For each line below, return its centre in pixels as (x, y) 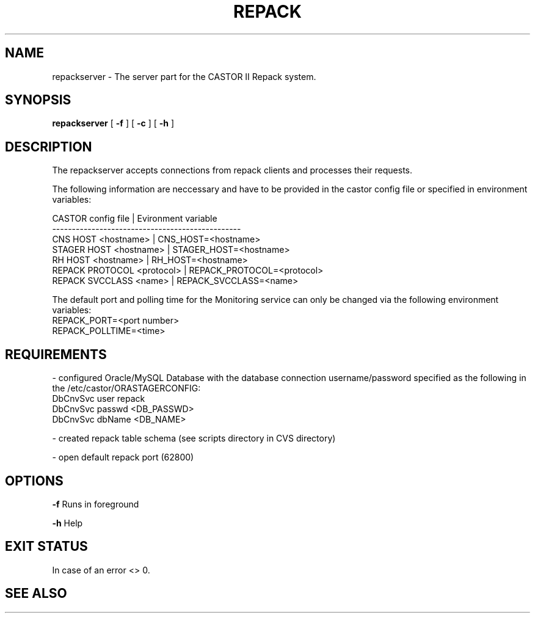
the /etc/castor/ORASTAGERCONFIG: (126, 388)
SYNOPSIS (38, 100)
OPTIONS (34, 481)
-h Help (67, 523)
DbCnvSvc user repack (99, 399)
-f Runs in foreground (96, 504)
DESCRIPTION (49, 147)
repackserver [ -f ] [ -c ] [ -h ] (113, 123)
